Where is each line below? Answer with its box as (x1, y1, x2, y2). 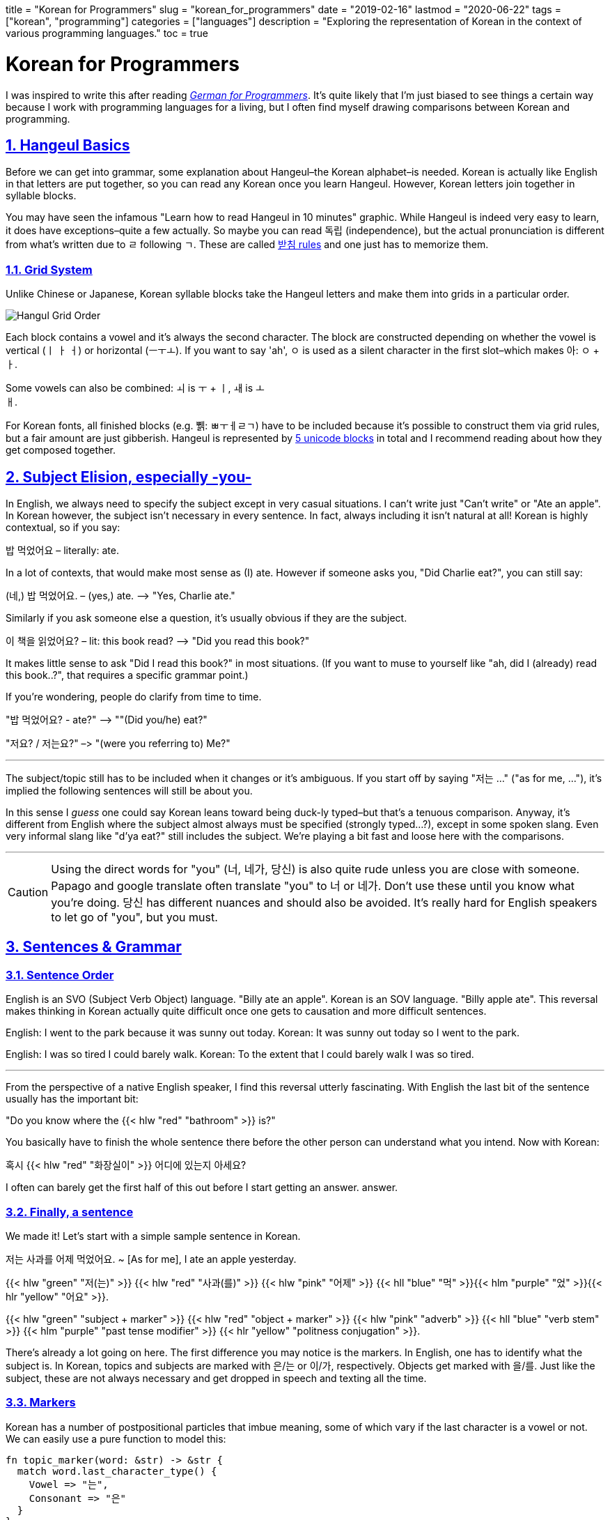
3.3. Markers (6, 1395, 76, 1410)
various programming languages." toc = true (6, 27, 208, 39)
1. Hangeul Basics (6, 136, 130, 154)
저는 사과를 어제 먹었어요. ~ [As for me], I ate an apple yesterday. (6, 1252, 297, 1265)
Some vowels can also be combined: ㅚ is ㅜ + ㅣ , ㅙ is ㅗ (6, 382, 265, 394)
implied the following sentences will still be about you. (6, 784, 253, 797)
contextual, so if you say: (6, 521, 120, 533)
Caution (8, 884, 49, 899)
